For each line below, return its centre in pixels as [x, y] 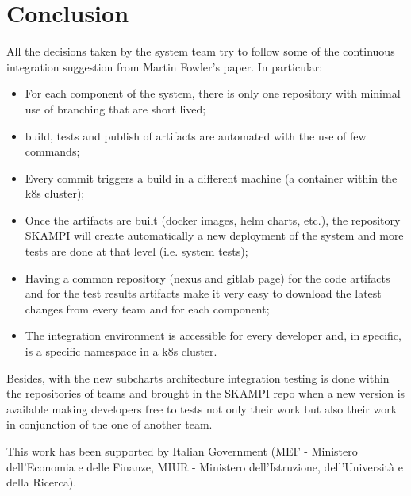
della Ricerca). [42, 482]
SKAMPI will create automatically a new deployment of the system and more [214, 235]
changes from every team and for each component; [147, 308]
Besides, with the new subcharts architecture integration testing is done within [198, 377]
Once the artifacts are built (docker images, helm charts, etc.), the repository [213, 219]
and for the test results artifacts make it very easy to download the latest [203, 293]
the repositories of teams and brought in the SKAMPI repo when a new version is [206, 393]
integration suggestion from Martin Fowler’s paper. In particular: [165, 66]
